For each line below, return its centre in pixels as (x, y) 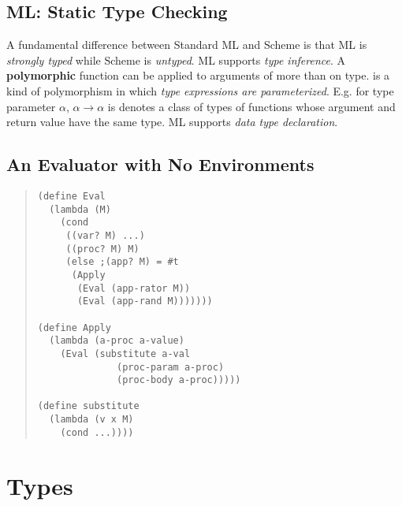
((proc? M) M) (102, 249)
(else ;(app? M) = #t (122, 262)
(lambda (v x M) (91, 420)
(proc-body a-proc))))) (179, 380)
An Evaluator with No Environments (160, 164)
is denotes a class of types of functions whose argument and (251, 106)
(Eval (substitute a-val (125, 353)
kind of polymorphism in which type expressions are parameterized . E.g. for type (200, 90)
